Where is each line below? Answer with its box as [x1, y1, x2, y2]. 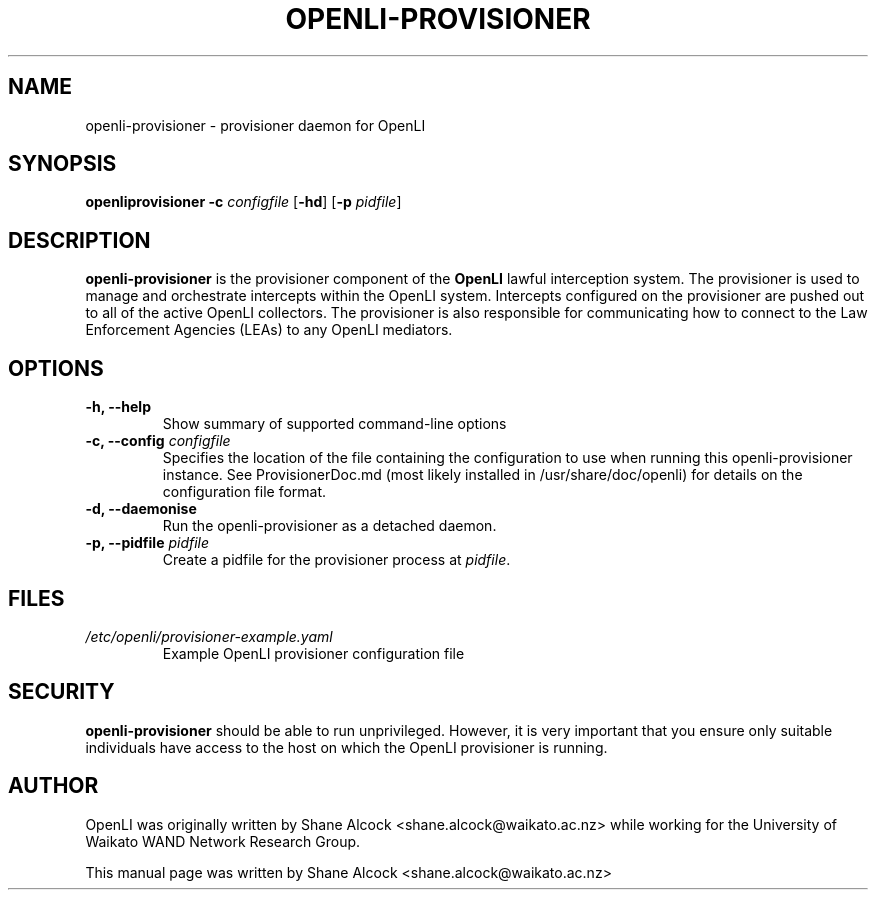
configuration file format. [162, 483, 327, 501]
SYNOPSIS [8, 151, 117, 177]
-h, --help [85, 398, 151, 416]
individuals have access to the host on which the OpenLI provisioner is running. [85, 738, 608, 756]
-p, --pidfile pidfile [85, 534, 210, 552]
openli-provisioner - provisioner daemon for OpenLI [85, 116, 426, 134]
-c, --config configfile [85, 432, 231, 450]
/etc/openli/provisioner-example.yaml [85, 627, 333, 645]
